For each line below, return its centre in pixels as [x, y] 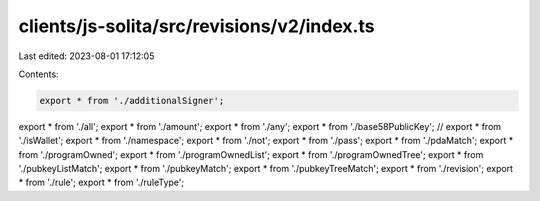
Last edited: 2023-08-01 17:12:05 [86, 56]
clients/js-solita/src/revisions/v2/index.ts [196, 26]
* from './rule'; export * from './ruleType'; [101, 182]
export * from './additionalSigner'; [132, 100]
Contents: [38, 74]
